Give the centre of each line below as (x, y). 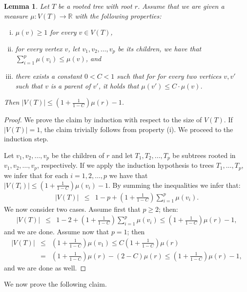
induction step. (26, 139)
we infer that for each (36, 175)
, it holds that (119, 85)
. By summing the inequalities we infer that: (175, 185)
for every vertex (39, 48)
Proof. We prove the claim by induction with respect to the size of (103, 120)
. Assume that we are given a (181, 6)
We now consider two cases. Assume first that (72, 209)
